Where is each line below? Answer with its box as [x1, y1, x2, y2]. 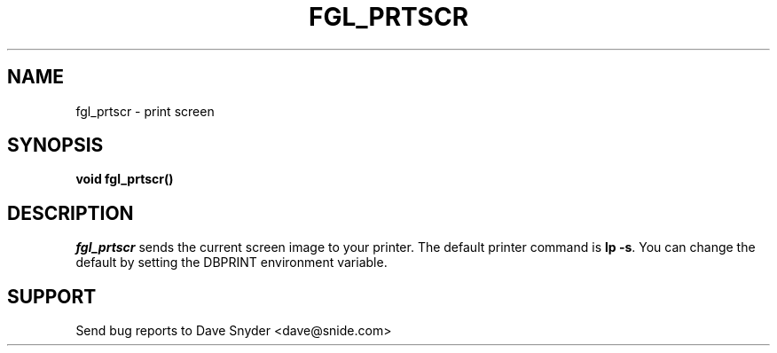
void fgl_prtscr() [75, 171, 174, 187]
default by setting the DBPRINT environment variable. [75, 255, 388, 271]
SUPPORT [7, 285, 97, 308]
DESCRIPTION [7, 201, 134, 224]
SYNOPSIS [7, 134, 104, 157]
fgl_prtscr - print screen [75, 103, 215, 119]
